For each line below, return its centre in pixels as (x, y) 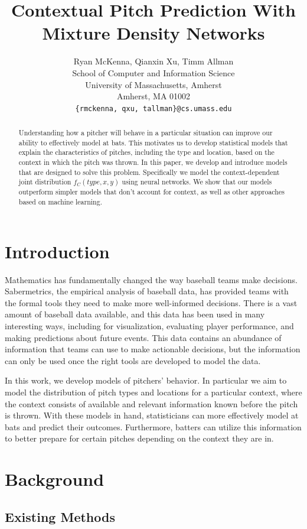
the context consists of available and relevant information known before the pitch (151, 403)
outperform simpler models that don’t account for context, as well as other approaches (151, 192)
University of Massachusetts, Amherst (153, 84)
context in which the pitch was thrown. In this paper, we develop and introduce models (153, 162)
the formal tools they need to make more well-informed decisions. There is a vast (151, 302)
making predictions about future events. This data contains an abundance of (143, 337)
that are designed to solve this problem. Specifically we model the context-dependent (149, 172)
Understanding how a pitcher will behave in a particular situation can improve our (146, 133)
